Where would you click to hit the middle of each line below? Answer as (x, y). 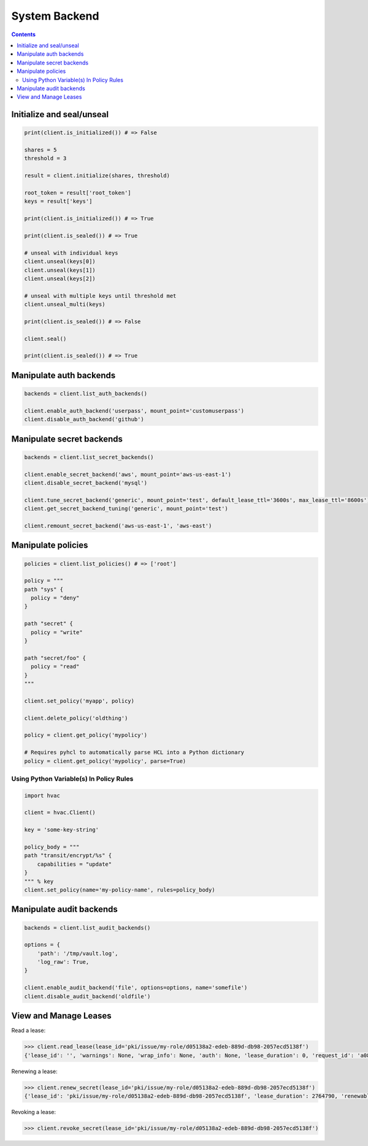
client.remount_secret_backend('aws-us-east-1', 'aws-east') (118, 525)
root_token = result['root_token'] (78, 193)
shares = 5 (40, 150)
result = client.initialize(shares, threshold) (97, 176)
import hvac (42, 795)
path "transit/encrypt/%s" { (68, 856)
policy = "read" (55, 667)
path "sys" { (44, 589)
